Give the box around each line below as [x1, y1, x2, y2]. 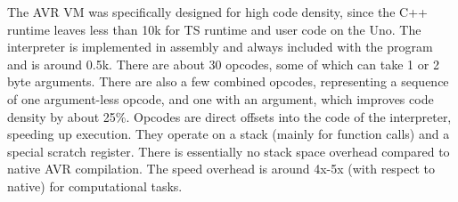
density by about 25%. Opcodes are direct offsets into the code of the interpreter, [7, 107, 452, 125]
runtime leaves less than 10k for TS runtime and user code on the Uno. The [7, 20, 421, 38]
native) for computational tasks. [7, 176, 183, 195]
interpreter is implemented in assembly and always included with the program [7, 37, 433, 56]
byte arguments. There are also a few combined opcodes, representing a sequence [7, 72, 449, 91]
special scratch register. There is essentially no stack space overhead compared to [7, 141, 450, 160]
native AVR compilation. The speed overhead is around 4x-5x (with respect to [7, 159, 436, 178]
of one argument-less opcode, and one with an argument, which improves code [7, 89, 434, 108]
